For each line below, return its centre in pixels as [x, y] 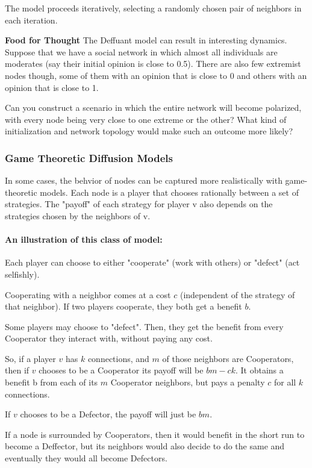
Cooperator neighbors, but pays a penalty [188, 382]
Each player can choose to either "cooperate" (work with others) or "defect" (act [152, 262]
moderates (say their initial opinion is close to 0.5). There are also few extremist [153, 64]
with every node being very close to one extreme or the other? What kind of [146, 119]
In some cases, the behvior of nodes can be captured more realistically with [144, 180]
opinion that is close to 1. [52, 87]
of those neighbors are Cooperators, [228, 358]
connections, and [118, 358]
